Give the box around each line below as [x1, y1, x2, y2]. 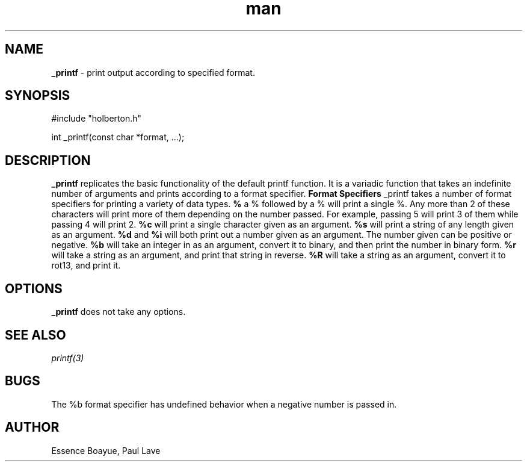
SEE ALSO [5, 327, 66, 343]
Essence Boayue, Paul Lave [51, 445, 161, 456]
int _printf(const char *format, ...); [51, 132, 185, 143]
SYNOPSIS [5, 88, 70, 104]
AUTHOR [5, 420, 60, 435]
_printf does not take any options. [51, 306, 186, 317]
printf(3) [51, 352, 84, 363]
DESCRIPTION [5, 152, 91, 168]
